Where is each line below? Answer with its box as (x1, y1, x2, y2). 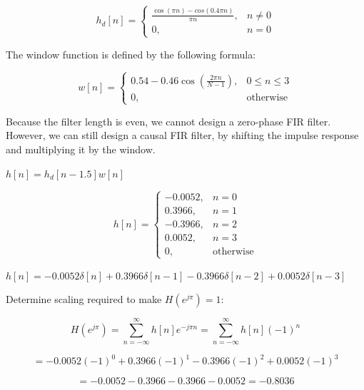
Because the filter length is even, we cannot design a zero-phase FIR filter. (6, 113, 331, 128)
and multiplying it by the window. (6, 142, 156, 157)
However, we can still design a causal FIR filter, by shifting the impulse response (6, 128, 359, 143)
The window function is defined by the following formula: (6, 46, 256, 61)
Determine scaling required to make (6, 292, 162, 307)
